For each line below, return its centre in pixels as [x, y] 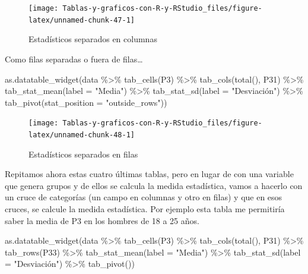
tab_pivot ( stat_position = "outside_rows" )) [86, 102]
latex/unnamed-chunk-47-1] [82, 20]
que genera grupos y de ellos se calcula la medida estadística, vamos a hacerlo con [154, 185]
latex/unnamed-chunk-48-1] [82, 135]
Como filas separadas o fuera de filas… [74, 59]
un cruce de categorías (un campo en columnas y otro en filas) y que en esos [144, 197]
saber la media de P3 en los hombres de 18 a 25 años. [102, 220]
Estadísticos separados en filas [83, 154]
